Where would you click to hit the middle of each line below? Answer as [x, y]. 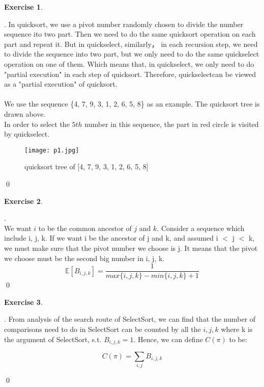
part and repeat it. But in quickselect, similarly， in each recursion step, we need [131, 44]
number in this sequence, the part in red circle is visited [172, 124]
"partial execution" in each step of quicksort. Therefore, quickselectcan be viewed [130, 74]
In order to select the [37, 124]
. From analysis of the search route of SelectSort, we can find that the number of [130, 319]
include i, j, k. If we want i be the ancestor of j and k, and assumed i [111, 238]
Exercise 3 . [23, 302]
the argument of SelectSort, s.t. [53, 339]
